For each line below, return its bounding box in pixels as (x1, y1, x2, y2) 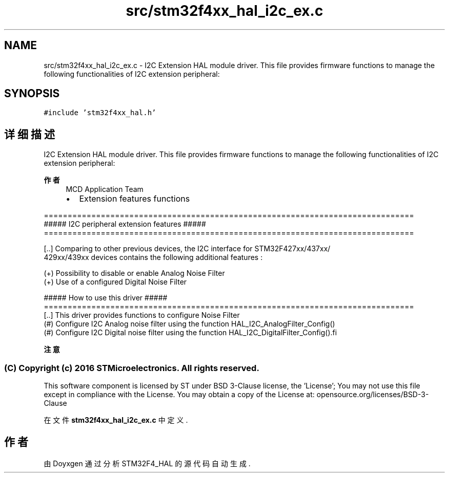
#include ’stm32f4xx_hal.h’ (44, 109, 156, 117)
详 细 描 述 (4, 127, 55, 141)
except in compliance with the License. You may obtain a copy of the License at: (44, 390, 315, 399)
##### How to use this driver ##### (44, 293, 168, 302)
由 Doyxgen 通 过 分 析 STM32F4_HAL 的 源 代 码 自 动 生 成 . (44, 459, 251, 468)
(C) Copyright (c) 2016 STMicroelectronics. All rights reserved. (4, 362, 259, 373)
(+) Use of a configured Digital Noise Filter (44, 277, 187, 287)
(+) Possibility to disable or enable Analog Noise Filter (44, 269, 225, 278)
